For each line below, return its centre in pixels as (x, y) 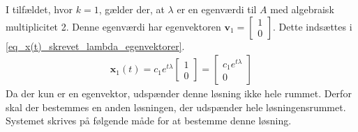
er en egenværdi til (217, 9)
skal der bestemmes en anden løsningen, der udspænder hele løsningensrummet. (176, 107)
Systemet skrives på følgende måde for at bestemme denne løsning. (149, 121)
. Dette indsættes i (313, 26)
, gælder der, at (132, 9)
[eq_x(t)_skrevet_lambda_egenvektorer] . (95, 46)
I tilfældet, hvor (39, 9)
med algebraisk (302, 9)
